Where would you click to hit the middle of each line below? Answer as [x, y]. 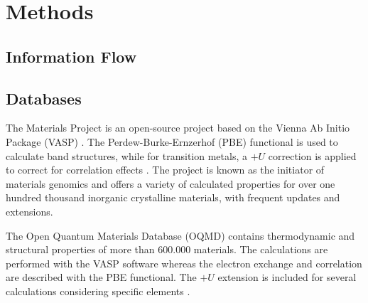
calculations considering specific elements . [98, 291]
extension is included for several [287, 277]
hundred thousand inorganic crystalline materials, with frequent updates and [173, 197]
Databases [44, 98]
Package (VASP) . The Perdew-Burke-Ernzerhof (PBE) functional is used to [172, 141]
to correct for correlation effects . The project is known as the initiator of [165, 170]
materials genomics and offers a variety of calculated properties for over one [171, 183]
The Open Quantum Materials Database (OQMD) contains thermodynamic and [180, 235]
